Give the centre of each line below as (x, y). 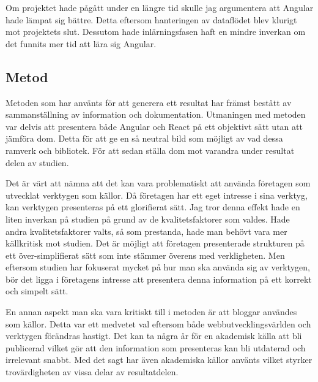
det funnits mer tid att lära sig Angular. (81, 43)
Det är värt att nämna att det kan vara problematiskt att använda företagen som (158, 183)
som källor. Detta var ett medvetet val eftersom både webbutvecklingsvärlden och (158, 323)
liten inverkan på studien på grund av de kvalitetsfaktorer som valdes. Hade (148, 219)
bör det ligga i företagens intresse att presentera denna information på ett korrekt (159, 279)
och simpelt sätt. (37, 291)
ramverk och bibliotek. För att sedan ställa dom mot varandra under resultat (150, 150)
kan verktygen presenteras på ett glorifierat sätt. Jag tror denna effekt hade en (153, 207)
